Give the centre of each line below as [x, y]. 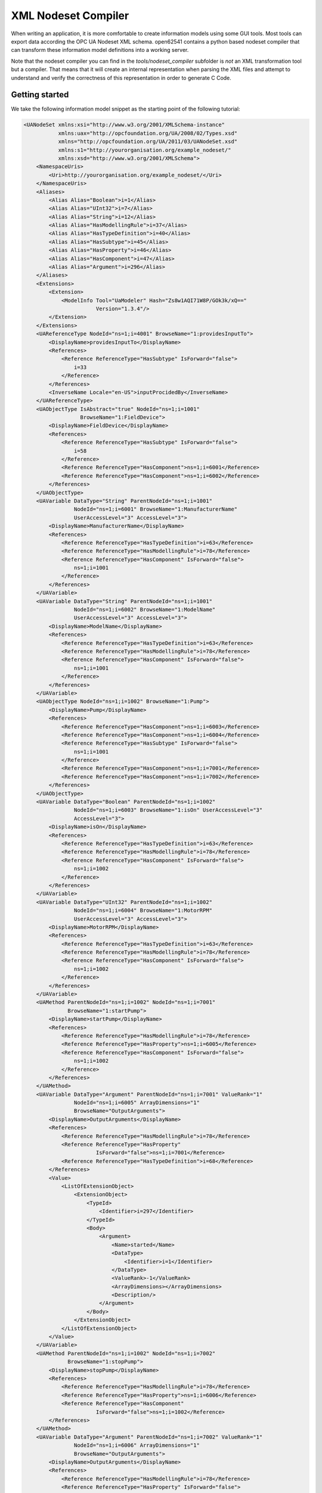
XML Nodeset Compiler [70, 16]
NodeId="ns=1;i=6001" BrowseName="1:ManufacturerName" [156, 509]
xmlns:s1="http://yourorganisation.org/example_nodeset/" [145, 150]
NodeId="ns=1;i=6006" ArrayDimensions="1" [137, 1446]
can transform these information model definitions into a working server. [100, 50]
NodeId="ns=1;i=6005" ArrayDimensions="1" [137, 1103]
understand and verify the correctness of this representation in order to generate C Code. [121, 78]
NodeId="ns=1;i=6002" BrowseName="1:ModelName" [145, 610]
